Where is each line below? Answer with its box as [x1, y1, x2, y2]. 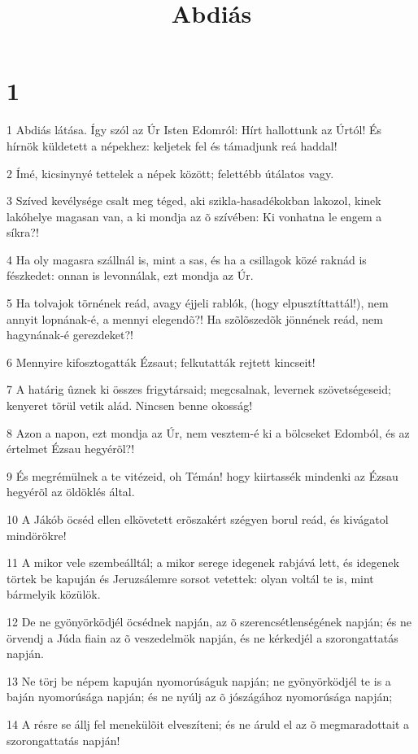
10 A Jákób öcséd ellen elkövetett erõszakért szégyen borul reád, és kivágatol [7, 511, 389, 527]
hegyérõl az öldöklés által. [7, 483, 135, 500]
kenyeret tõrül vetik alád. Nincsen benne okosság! [7, 397, 253, 414]
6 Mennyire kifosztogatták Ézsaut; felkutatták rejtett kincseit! [7, 353, 316, 370]
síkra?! [7, 224, 39, 241]
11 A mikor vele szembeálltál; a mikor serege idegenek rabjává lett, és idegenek [7, 554, 399, 571]
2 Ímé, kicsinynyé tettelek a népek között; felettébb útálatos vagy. [7, 164, 334, 181]
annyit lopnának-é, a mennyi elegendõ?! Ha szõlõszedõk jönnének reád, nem [7, 310, 383, 327]
